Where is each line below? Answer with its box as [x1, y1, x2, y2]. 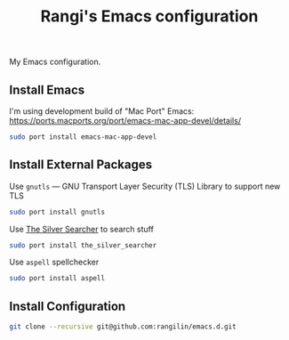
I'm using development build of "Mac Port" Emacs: [9, 106, 195, 117]
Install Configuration [9, 298, 126, 313]
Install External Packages [9, 158, 153, 173]
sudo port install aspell [9, 274, 105, 283]
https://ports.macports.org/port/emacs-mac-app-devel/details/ [9, 116, 242, 125]
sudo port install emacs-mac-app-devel [9, 133, 157, 142]
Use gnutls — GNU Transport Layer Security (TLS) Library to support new [9, 181, 281, 191]
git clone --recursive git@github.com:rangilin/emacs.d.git [9, 322, 237, 331]
